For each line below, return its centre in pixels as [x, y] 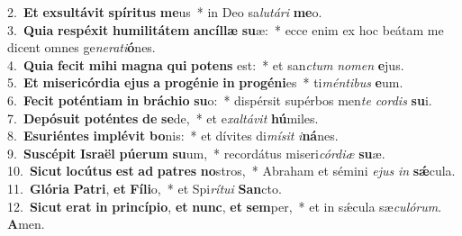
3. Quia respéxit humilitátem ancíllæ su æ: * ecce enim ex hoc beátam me [226, 29]
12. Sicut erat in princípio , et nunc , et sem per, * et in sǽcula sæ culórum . [225, 206]
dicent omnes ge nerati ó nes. [82, 47]
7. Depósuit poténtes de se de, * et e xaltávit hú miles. [163, 118]
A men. [26, 224]
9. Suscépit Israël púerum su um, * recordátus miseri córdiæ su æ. [196, 153]
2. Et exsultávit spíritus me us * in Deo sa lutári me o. [165, 12]
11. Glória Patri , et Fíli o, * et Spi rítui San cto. [145, 188]
